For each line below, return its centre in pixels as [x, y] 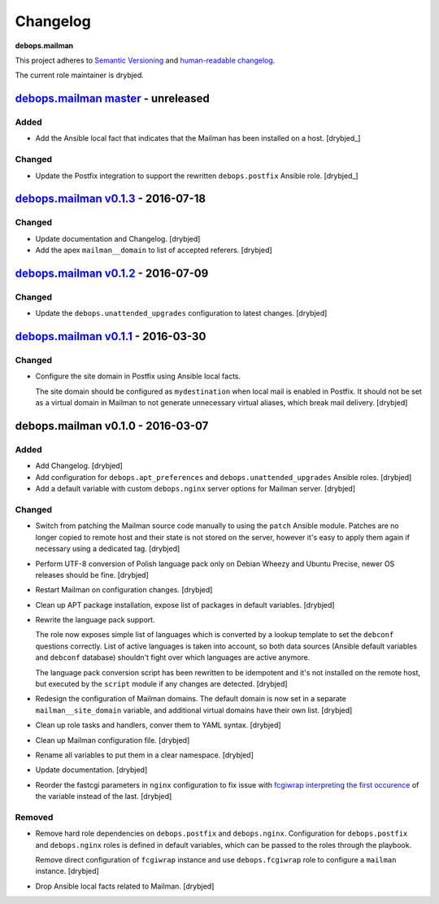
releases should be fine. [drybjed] [92, 574]
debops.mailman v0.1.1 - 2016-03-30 [111, 336]
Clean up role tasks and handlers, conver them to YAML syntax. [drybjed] [158, 725]
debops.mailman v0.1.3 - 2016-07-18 [111, 199]
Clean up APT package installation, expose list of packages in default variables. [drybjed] [185, 605]
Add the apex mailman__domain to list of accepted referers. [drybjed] [154, 250]
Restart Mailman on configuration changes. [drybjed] [124, 590]
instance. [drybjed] [67, 871]
